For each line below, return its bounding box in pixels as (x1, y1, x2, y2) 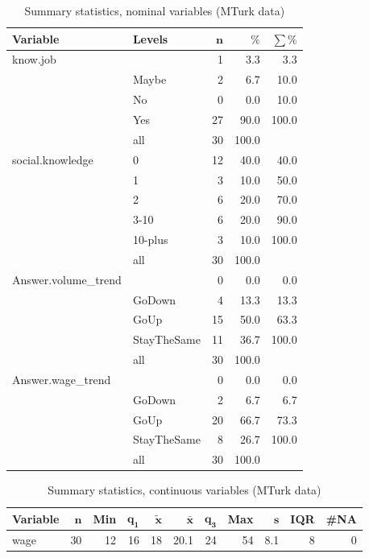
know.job (12, 51, 56, 68)
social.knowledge (12, 151, 93, 167)
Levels (132, 30, 168, 47)
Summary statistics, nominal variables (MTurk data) (24, 2, 285, 19)
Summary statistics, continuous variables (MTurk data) (48, 482, 321, 498)
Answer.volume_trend (12, 271, 122, 287)
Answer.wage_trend (12, 370, 111, 387)
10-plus (132, 231, 168, 248)
